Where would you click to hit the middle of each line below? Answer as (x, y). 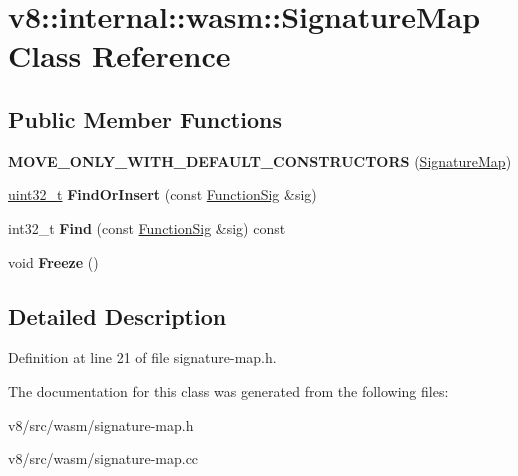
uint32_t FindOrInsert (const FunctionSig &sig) (162, 194)
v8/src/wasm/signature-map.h (101, 424)
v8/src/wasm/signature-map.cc (103, 458)
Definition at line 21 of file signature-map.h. (142, 357)
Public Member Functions (145, 118)
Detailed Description (117, 315)
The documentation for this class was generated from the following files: (228, 390)
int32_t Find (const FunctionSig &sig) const (147, 227)
